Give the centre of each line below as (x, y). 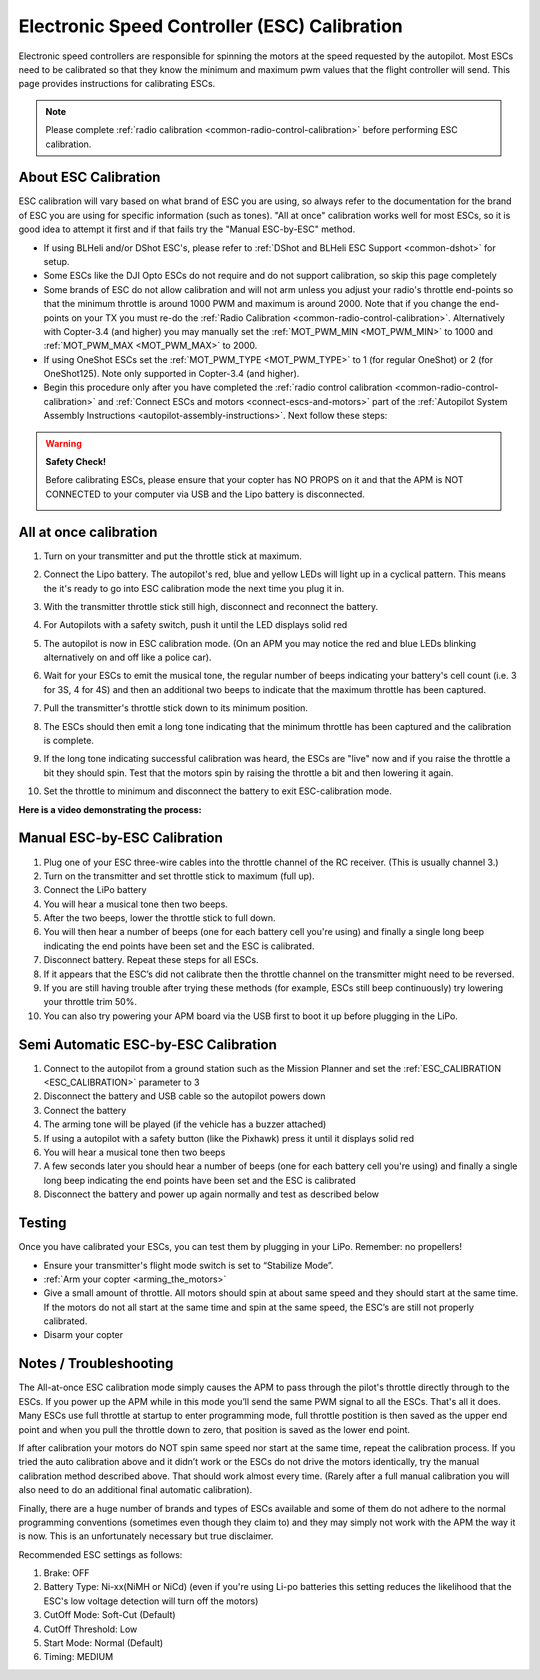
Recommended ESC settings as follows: (100, 1554)
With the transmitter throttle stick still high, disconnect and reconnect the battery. (211, 606)
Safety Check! (76, 462)
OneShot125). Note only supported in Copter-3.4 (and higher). (171, 374)
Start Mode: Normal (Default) (103, 1643)
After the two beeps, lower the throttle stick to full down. (159, 918)
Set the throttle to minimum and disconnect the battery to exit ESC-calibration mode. (217, 791)
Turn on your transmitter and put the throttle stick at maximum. (172, 556)
